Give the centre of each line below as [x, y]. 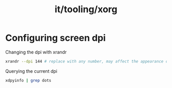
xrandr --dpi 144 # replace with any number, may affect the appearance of [88, 61]
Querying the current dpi [31, 71]
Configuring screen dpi [56, 38]
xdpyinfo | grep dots [28, 80]
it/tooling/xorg [86, 9]
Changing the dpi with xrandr [36, 52]
